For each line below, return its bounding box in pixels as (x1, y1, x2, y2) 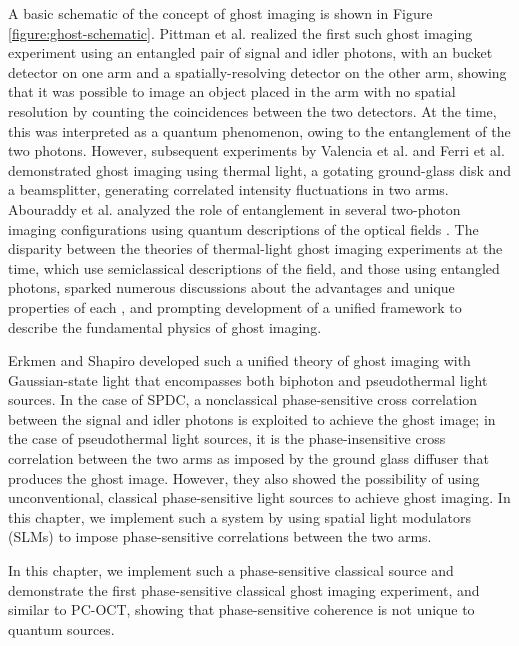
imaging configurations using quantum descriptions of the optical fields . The (8, 218, 479, 239)
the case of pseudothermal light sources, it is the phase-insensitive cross (8, 428, 446, 449)
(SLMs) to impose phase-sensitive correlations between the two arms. (8, 526, 432, 547)
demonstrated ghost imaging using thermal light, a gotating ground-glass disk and (8, 159, 512, 180)
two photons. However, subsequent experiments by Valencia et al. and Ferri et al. (8, 140, 505, 161)
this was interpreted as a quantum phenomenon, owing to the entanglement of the (8, 120, 511, 141)
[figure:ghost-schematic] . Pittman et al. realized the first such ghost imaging (8, 22, 473, 43)
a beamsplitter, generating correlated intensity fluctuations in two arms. (8, 179, 449, 200)
